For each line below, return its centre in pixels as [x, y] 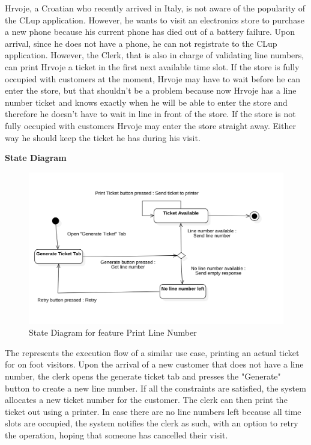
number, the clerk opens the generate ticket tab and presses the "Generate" [143, 376]
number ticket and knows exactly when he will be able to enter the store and [146, 102]
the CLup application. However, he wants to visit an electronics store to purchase [155, 20]
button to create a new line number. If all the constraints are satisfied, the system [155, 388]
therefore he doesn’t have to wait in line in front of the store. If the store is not [150, 114]
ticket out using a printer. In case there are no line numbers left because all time [153, 411]
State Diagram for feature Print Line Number [113, 332]
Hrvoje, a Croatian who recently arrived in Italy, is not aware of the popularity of [155, 8]
